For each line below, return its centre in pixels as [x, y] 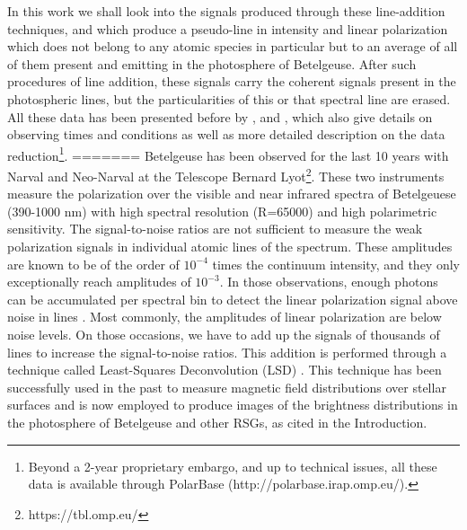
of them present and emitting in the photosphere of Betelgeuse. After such [212, 63]
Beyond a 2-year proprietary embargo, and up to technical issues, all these [233, 466]
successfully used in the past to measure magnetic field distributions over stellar [227, 387]
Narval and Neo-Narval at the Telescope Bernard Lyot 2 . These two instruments [226, 175]
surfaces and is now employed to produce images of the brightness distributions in [233, 405]
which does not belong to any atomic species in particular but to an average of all [233, 46]
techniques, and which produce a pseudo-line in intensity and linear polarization [228, 28]
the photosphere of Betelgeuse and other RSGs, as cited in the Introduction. [217, 422]
